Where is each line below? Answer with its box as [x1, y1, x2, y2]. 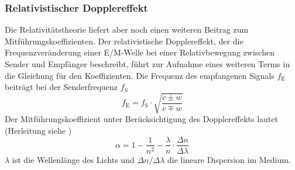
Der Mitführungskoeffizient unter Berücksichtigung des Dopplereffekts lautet [5, 113, 278, 125]
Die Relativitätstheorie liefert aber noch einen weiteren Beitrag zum [5, 23, 249, 36]
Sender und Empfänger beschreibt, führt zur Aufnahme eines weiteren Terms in [5, 58, 290, 70]
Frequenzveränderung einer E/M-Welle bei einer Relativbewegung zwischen [5, 46, 275, 58]
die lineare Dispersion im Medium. [167, 153, 291, 165]
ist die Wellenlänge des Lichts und [12, 153, 135, 165]
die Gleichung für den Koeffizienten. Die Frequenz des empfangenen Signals [5, 69, 275, 81]
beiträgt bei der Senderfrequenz [5, 81, 118, 93]
